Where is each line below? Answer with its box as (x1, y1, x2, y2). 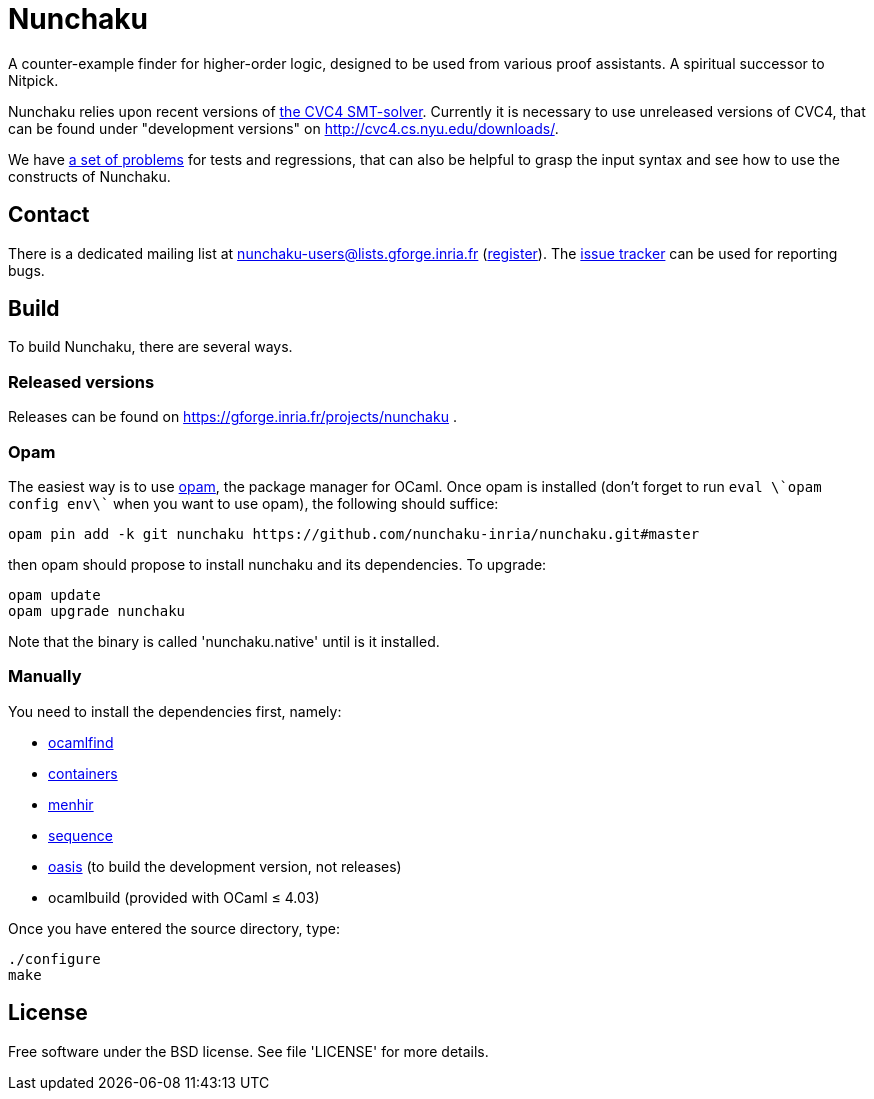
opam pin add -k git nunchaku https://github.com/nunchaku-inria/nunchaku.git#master (8, 525, 700, 542)
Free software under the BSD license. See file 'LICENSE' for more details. (8, 1042, 489, 1060)
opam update (8, 586, 101, 603)
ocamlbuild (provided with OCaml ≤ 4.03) (48, 888, 320, 906)
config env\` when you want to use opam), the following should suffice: (8, 494, 499, 512)
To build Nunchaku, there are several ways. (8, 338, 293, 356)
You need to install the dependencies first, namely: (8, 702, 342, 720)
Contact (8, 202, 90, 228)
